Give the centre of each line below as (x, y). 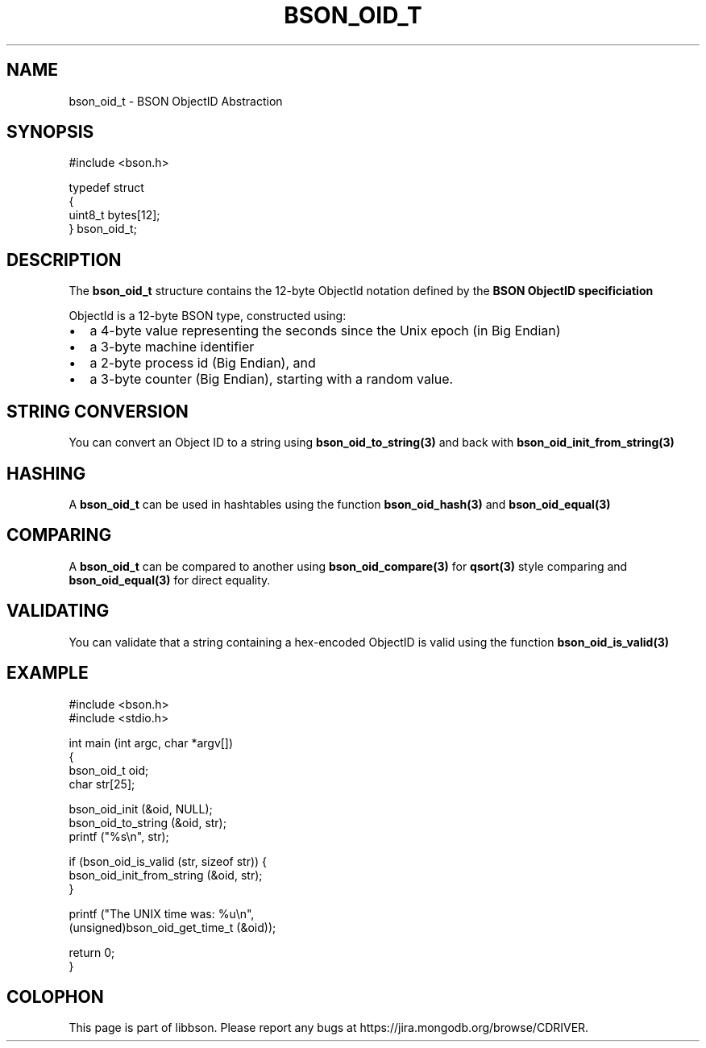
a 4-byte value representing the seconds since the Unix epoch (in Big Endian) (325, 331)
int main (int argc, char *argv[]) (151, 742)
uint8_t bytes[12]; (114, 215)
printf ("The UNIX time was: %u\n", (162, 913)
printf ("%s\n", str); (119, 836)
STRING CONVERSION (98, 411)
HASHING (46, 473)
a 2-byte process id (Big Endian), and (203, 363)
